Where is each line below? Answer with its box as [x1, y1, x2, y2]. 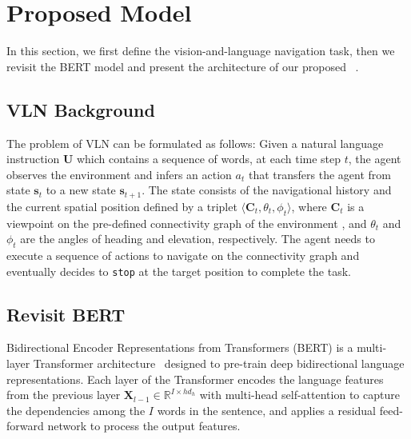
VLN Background [6, 97, 155, 122]
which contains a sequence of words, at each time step [76, 150, 341, 167]
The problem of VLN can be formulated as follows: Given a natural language [6, 134, 384, 151]
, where [291, 198, 327, 214]
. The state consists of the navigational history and [142, 182, 392, 198]
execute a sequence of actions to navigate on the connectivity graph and [6, 246, 360, 263]
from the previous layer [6, 386, 121, 403]
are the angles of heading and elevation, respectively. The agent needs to [20, 230, 375, 247]
